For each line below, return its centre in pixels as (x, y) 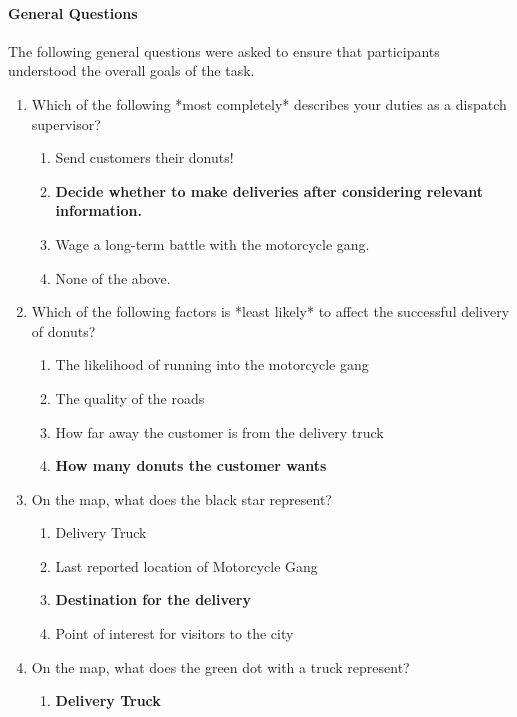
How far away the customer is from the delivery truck (219, 431)
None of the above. (113, 277)
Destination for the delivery (153, 599)
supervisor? (66, 123)
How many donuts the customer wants (191, 465)
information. (99, 210)
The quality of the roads (130, 397)
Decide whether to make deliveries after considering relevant (269, 190)
